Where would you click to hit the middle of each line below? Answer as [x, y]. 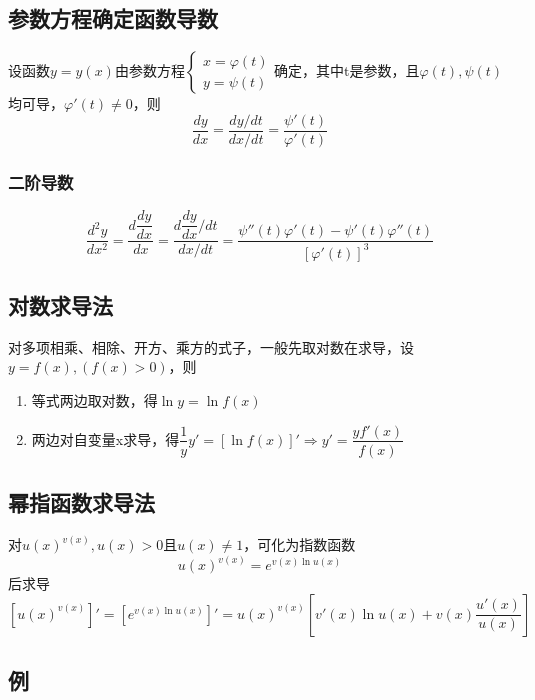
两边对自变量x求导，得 [105, 438]
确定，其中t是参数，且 [347, 70]
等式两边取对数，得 [94, 399]
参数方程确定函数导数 [113, 18]
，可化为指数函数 [299, 544]
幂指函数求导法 [81, 501]
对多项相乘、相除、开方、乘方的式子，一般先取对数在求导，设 [211, 346]
